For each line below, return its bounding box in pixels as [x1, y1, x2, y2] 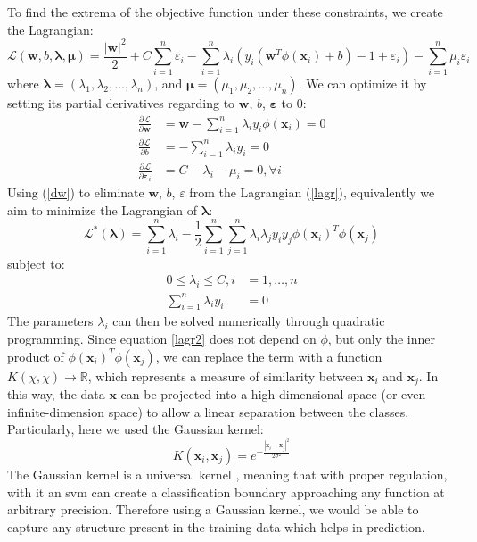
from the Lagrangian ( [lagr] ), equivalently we [189, 183, 435, 202]
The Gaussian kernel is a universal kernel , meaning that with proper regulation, [7, 464, 448, 483]
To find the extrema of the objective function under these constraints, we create [7, 3, 443, 21]
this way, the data [7, 384, 105, 403]
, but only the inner [327, 329, 436, 347]
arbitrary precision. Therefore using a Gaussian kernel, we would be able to [7, 500, 419, 519]
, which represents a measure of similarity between [87, 366, 364, 385]
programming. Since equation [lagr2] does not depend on [7, 329, 317, 347]
